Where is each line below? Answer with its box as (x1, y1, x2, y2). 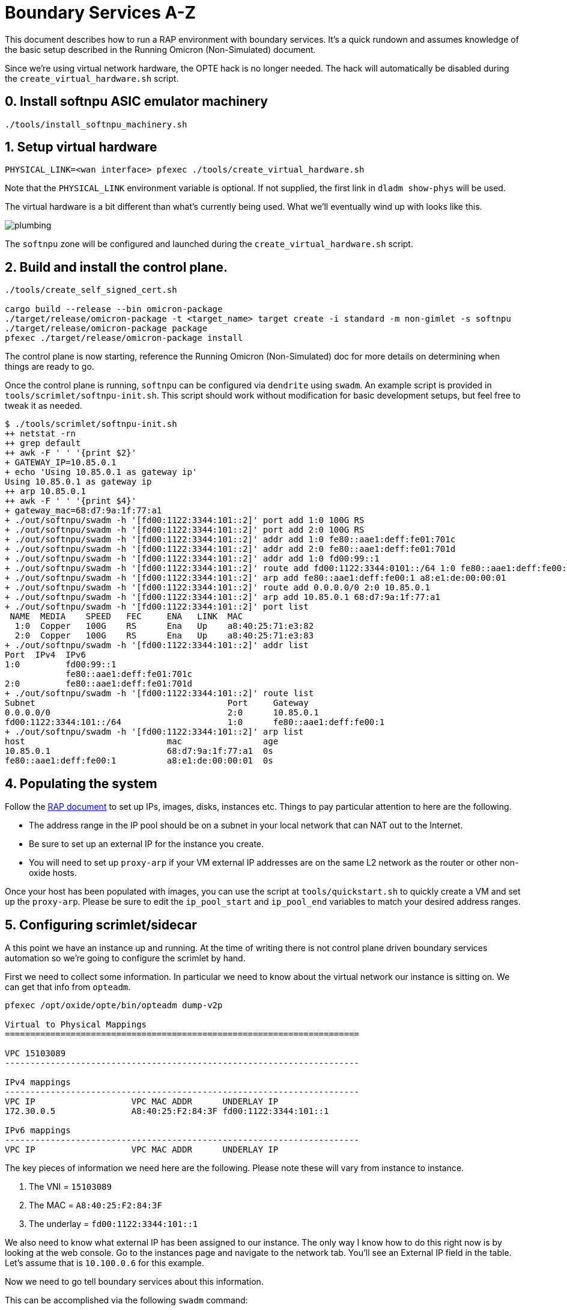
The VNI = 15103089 (29, 1181, 112, 1192)
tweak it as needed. (5, 400, 82, 411)
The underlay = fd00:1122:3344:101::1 (29, 1218, 198, 1229)
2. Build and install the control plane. (5, 259, 228, 275)
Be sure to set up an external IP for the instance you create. (29, 839, 264, 849)
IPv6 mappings (5, 1125, 71, 1135)
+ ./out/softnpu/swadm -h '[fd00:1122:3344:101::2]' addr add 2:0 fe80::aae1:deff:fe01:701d (5, 544, 456, 554)
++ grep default (5, 438, 81, 448)
